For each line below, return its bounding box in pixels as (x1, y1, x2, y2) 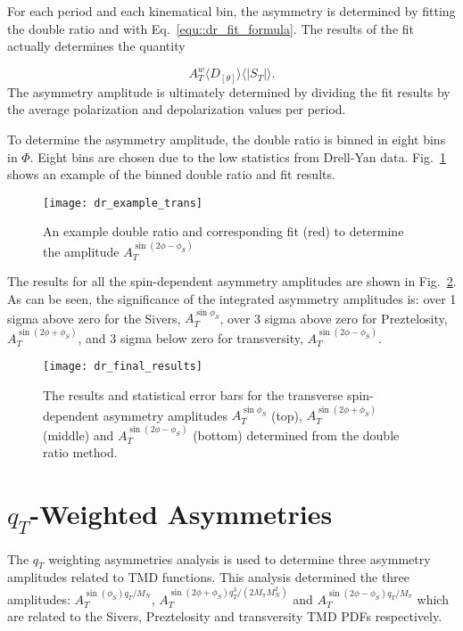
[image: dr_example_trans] (43, 196, 203, 209)
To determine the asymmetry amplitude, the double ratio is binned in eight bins (7, 129, 446, 148)
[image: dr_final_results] (43, 360, 203, 373)
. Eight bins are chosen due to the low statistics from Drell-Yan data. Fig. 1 (29, 147, 446, 166)
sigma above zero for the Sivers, (7, 308, 181, 327)
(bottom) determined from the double (193, 425, 400, 444)
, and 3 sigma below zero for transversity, (78, 328, 303, 347)
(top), (270, 406, 302, 424)
